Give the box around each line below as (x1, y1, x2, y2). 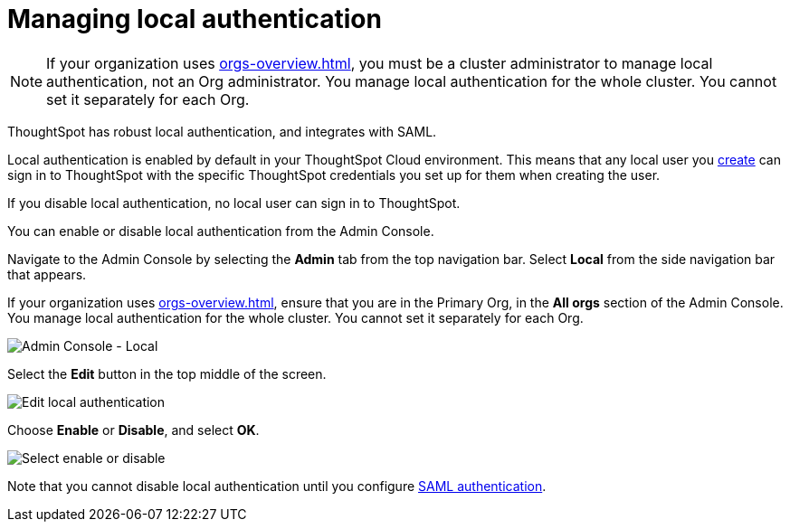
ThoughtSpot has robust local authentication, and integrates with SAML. (7, 123, 437, 139)
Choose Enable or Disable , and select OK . (7, 421, 260, 438)
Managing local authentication (7, 4, 382, 34)
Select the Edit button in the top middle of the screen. (7, 365, 327, 382)
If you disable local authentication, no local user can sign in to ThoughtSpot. (7, 194, 461, 211)
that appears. (7, 266, 87, 282)
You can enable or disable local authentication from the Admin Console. (7, 222, 434, 239)
